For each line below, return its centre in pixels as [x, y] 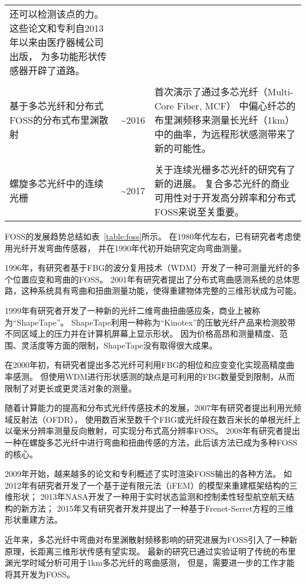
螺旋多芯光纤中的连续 [57, 183]
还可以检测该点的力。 [57, 14]
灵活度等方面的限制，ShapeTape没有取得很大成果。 [119, 345]
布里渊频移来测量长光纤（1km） [224, 120]
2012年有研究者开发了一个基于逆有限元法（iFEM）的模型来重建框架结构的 [147, 485]
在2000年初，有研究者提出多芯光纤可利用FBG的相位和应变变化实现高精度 [146, 365]
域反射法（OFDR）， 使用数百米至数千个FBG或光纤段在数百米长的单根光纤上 [153, 419]
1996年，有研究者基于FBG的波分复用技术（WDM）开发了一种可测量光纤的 [148, 268]
